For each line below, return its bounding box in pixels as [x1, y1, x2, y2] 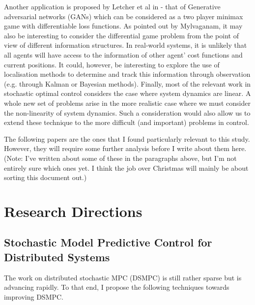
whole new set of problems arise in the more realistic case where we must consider [4, 97, 251, 108]
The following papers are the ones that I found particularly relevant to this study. [4, 133, 250, 144]
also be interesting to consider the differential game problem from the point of [4, 30, 239, 40]
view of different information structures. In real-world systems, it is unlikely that [4, 40, 247, 50]
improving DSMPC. [4, 291, 64, 302]
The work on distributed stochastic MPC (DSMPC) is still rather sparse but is [4, 272, 242, 282]
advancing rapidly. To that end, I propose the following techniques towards [4, 282, 229, 292]
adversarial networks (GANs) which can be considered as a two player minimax [4, 11, 243, 21]
